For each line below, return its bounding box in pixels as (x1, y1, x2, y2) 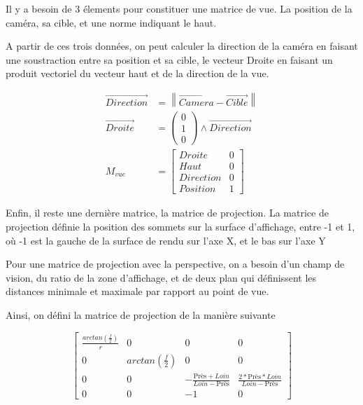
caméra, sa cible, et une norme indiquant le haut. (6, 15, 217, 29)
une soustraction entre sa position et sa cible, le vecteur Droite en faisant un (6, 52, 333, 67)
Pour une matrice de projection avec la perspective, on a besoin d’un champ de (6, 256, 345, 271)
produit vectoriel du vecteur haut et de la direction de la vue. (6, 66, 269, 81)
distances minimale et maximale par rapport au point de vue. (6, 284, 269, 298)
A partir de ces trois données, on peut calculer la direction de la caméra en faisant (6, 39, 358, 53)
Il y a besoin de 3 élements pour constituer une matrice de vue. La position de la (6, 1, 353, 15)
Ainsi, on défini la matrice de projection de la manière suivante (6, 307, 276, 322)
